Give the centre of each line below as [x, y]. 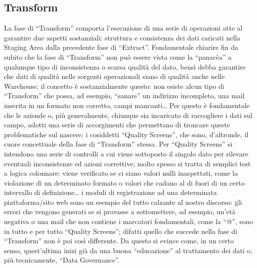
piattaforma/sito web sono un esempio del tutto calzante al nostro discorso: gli [123, 202]
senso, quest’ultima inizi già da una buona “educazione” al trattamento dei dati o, [128, 250]
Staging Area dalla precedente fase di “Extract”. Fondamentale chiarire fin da [121, 47]
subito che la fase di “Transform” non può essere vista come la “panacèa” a [118, 57]
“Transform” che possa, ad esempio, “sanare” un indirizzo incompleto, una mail [124, 96]
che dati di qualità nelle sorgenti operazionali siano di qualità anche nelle [114, 76]
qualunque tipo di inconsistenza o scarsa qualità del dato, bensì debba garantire [125, 66]
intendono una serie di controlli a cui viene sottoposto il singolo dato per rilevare [126, 153]
